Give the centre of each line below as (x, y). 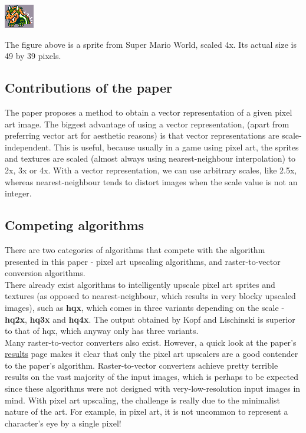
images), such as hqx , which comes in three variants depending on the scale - (145, 307)
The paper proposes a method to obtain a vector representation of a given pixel (149, 112)
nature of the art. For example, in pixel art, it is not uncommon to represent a (147, 411)
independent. (28, 147)
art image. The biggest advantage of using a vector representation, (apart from (147, 124)
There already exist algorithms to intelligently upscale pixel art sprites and (140, 284)
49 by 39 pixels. (33, 56)
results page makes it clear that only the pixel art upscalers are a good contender (152, 354)
